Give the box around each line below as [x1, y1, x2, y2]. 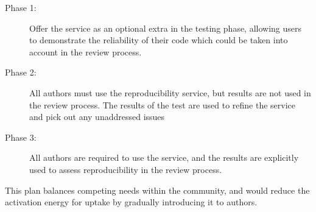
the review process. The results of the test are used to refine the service [29, 98, 296, 111]
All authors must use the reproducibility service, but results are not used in [29, 86, 311, 99]
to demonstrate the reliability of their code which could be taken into [29, 34, 288, 46]
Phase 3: [5, 130, 37, 143]
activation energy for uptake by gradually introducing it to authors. [5, 196, 258, 208]
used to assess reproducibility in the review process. [29, 163, 222, 175]
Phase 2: [5, 66, 37, 79]
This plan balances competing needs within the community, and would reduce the [5, 183, 310, 196]
